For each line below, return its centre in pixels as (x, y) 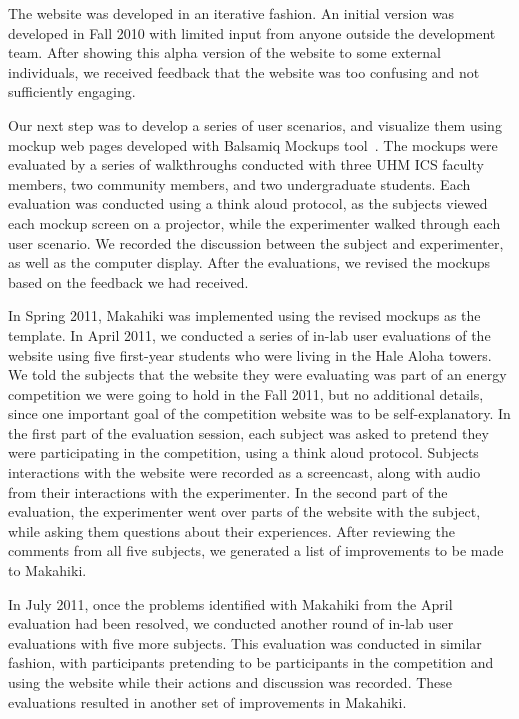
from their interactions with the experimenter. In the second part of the (228, 491)
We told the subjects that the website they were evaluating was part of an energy (257, 374)
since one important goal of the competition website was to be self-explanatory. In (259, 413)
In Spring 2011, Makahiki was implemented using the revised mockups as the (244, 315)
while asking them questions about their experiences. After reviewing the (231, 530)
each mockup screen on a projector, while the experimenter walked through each (254, 222)
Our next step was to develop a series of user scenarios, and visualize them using (255, 124)
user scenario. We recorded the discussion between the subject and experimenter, (256, 242)
